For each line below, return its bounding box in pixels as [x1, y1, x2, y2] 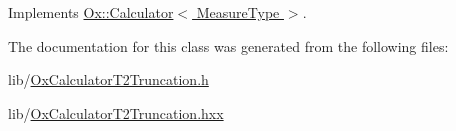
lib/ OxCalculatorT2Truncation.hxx [8, 102, 224, 123]
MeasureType [196, 2, 280, 22]
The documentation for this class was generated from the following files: [8, 35, 449, 56]
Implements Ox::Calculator [8, 2, 174, 22]
